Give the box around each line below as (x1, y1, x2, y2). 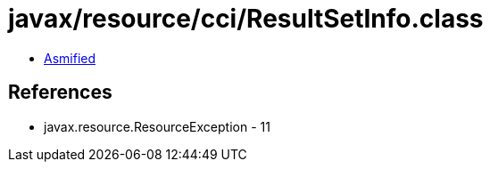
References (8, 81, 112, 104)
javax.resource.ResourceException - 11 (44, 118, 270, 134)
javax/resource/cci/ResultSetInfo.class (8, 4, 484, 34)
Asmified (44, 50, 96, 66)
